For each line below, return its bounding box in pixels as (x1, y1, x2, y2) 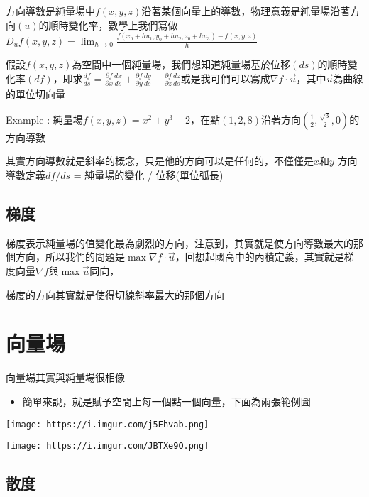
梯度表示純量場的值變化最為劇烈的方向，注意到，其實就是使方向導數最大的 (6, 235, 353, 250)
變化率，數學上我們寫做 (68, 17, 178, 32)
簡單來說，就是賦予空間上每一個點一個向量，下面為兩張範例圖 (22, 393, 311, 408)
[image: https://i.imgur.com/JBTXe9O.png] (6, 441, 209, 452)
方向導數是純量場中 (6, 4, 95, 18)
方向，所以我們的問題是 (15, 249, 125, 264)
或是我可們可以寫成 (180, 70, 270, 85)
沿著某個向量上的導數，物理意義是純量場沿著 (141, 4, 351, 18)
